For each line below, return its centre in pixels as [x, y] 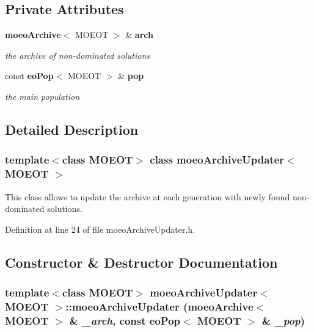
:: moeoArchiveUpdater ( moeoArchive [159, 306]
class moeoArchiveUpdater [217, 160]
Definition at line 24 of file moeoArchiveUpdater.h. [100, 229]
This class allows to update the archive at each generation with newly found [148, 196]
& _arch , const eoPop [125, 320]
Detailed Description [72, 129]
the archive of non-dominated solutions [78, 55]
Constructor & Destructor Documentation [141, 262]
